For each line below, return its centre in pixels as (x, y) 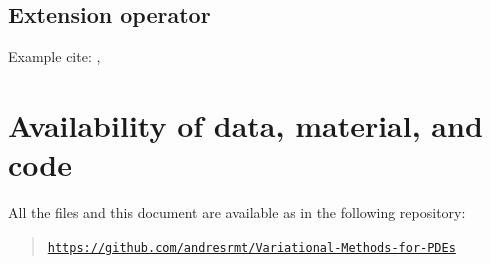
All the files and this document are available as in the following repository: (237, 212)
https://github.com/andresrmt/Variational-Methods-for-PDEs (251, 247)
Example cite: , (54, 56)
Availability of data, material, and (245, 124)
